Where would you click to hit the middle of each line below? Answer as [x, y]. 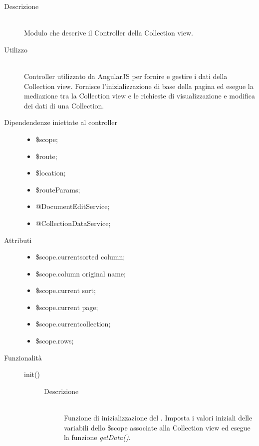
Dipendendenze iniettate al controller [61, 122]
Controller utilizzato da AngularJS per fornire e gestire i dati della [126, 76]
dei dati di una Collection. [64, 105]
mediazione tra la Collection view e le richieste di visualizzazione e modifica [139, 96]
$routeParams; [58, 189]
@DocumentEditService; [73, 206]
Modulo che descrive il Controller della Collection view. [109, 33]
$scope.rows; [55, 341]
